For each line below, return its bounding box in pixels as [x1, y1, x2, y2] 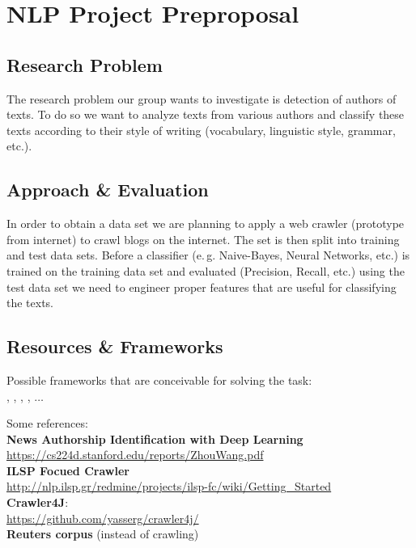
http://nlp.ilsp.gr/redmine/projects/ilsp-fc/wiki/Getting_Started [6, 478, 332, 495]
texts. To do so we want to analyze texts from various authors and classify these [6, 106, 405, 123]
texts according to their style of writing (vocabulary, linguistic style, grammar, [6, 121, 396, 138]
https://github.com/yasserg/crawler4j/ [6, 509, 199, 526]
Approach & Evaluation [6, 177, 209, 202]
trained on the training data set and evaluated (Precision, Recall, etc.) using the [6, 262, 405, 279]
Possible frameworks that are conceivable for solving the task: [6, 371, 312, 388]
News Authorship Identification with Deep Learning [6, 430, 304, 447]
